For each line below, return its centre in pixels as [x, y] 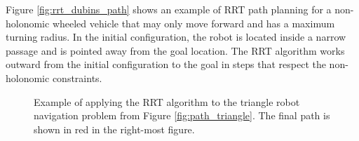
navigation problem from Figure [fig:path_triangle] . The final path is [182, 115]
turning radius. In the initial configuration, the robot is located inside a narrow [176, 37]
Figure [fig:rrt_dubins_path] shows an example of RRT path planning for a [169, 9]
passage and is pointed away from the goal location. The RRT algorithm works [175, 50]
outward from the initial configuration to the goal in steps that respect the [166, 64]
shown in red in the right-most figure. [114, 129]
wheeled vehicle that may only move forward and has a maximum [194, 23]
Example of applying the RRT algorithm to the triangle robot [167, 101]
